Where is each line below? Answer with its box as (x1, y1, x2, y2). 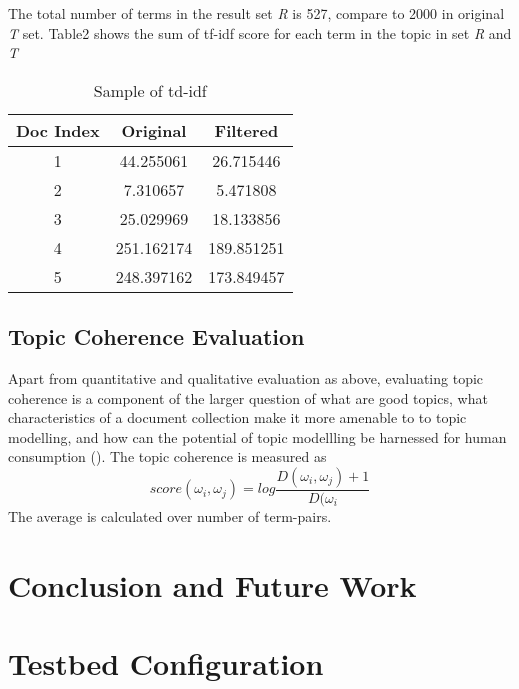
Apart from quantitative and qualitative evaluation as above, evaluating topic (8, 367, 484, 388)
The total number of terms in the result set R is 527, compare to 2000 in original (8, 3, 505, 23)
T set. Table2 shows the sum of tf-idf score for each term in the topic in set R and (8, 22, 512, 43)
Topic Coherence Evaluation (8, 321, 305, 352)
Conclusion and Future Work (8, 564, 417, 605)
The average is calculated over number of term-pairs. (8, 505, 332, 526)
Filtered (214, 118, 279, 142)
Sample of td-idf (93, 78, 207, 102)
